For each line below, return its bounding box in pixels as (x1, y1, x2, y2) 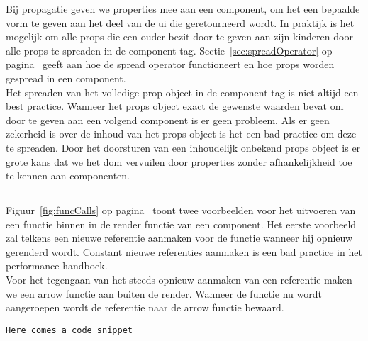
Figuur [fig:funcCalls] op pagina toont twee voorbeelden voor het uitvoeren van (6, 203, 356, 218)
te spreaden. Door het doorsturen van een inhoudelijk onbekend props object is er (6, 140, 361, 155)
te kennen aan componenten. (6, 168, 130, 183)
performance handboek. (6, 258, 108, 273)
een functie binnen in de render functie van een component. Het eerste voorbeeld (6, 216, 357, 231)
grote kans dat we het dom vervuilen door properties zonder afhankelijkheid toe (6, 154, 352, 169)
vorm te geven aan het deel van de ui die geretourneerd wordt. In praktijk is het (6, 15, 355, 30)
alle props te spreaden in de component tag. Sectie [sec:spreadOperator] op (6, 43, 333, 57)
